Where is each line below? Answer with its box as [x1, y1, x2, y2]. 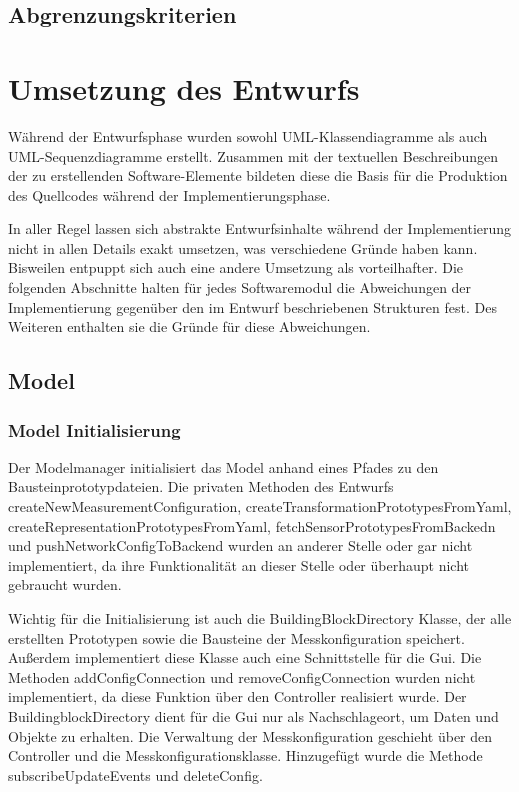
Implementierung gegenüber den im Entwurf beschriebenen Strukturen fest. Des [8, 296, 497, 317]
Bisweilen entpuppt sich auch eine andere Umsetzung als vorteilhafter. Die [8, 257, 464, 278]
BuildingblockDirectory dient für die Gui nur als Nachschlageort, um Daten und [8, 705, 499, 726]
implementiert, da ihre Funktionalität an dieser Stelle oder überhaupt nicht [8, 554, 469, 575]
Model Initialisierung [8, 417, 181, 442]
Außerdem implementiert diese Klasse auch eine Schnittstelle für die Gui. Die [8, 647, 482, 668]
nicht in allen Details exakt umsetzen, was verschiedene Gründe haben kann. [8, 237, 478, 258]
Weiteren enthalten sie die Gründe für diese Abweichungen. [8, 316, 371, 337]
